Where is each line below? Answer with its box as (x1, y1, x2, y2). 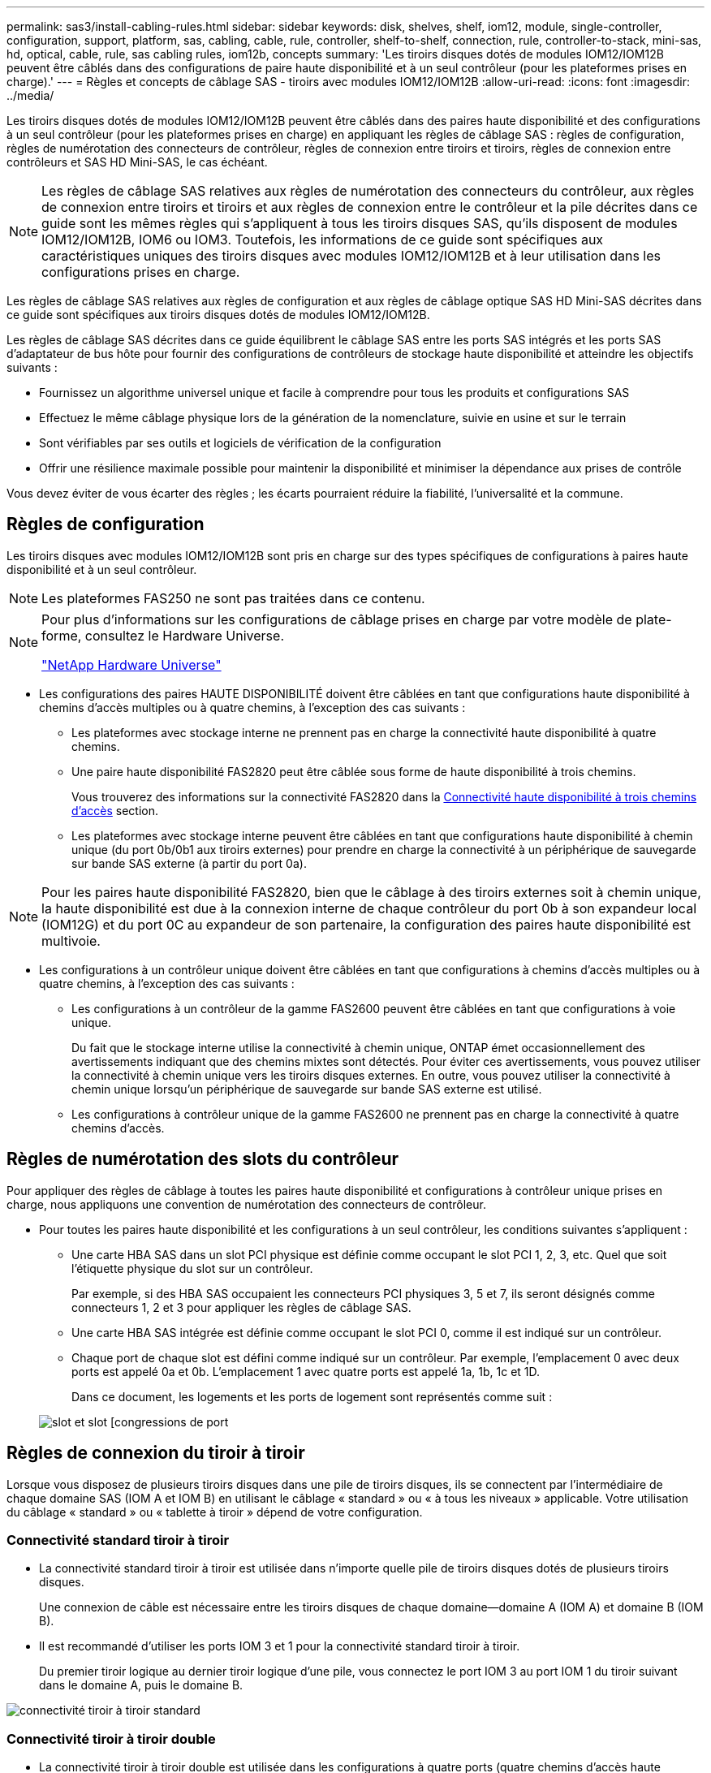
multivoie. (41, 932, 101, 949)
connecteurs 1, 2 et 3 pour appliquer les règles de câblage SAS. (71, 1300, 412, 1314)
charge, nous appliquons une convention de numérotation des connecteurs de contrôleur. (6, 1197, 486, 1211)
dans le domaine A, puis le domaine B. (39, 1678, 243, 1693)
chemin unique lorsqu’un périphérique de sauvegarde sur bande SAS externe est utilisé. (71, 1081, 542, 1096)
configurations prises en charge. (41, 264, 240, 280)
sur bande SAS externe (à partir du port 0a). (71, 856, 307, 870)
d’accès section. (71, 803, 159, 817)
